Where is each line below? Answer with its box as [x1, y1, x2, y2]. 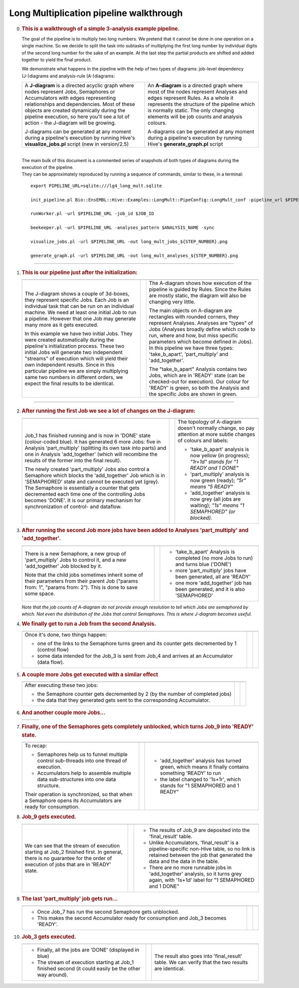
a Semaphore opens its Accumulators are [24, 797, 122, 804]
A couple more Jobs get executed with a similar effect [21, 671, 158, 678]
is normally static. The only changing [148, 107, 234, 114]
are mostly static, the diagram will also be [149, 292, 247, 299]
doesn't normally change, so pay [177, 424, 255, 431]
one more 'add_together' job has [175, 579, 252, 586]
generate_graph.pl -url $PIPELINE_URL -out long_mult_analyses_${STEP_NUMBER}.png [30, 252, 238, 258]
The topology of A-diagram [177, 418, 242, 425]
